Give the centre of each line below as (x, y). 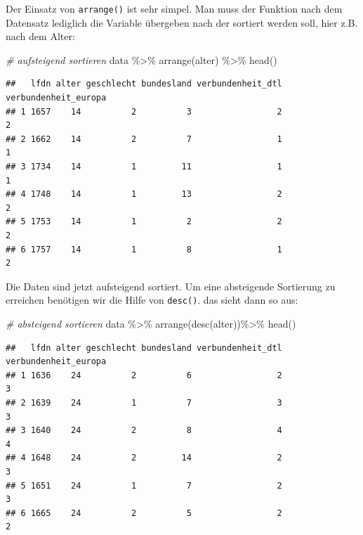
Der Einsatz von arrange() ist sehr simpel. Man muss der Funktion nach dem (174, 8)
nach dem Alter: (40, 36)
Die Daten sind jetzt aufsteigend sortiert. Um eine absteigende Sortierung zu (171, 286)
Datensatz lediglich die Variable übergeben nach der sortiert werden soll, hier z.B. (182, 22)
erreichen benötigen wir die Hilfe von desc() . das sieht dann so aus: (152, 300)
